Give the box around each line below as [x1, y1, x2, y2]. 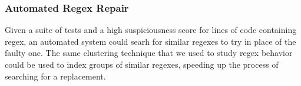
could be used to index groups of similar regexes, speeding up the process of [5, 58, 279, 70]
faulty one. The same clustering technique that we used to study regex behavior [5, 47, 293, 59]
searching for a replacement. [5, 70, 106, 82]
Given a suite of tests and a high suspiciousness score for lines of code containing [5, 24, 297, 36]
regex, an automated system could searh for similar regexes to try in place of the [5, 35, 296, 47]
